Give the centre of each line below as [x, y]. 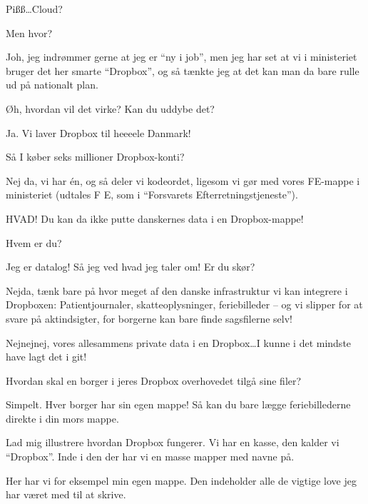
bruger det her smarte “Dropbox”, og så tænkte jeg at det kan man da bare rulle [183, 70]
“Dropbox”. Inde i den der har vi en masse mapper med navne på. [150, 457]
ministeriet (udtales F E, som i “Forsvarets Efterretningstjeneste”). [152, 195]
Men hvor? [29, 32]
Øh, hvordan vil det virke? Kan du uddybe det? [110, 108]
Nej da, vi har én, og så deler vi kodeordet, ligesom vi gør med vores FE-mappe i [183, 180]
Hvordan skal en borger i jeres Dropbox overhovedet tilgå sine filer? [154, 380]
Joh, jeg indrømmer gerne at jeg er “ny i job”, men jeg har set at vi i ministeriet [182, 57]
